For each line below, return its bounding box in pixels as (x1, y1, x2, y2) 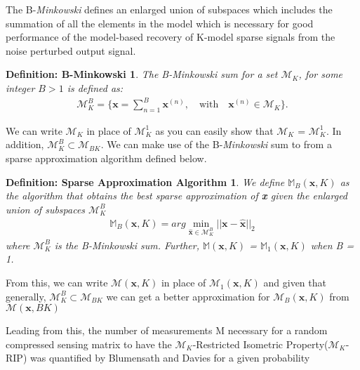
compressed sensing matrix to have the (6, 336, 172, 351)
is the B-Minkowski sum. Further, (54, 237, 199, 252)
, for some (298, 67, 343, 81)
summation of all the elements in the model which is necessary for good (6, 15, 314, 30)
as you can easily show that (155, 123, 274, 138)
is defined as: (67, 80, 124, 95)
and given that (263, 275, 326, 290)
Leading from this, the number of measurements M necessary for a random (6, 323, 328, 338)
